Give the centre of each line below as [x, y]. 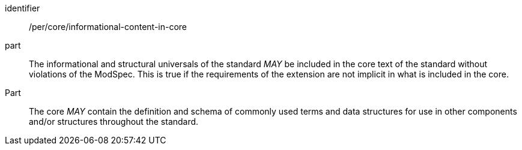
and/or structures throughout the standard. [114, 121]
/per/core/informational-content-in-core [108, 27]
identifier [23, 8]
